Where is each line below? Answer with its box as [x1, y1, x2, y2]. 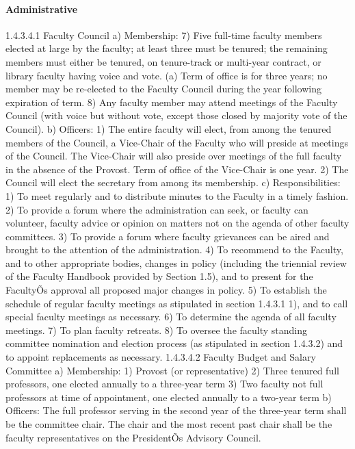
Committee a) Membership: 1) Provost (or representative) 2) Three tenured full [5, 363, 339, 377]
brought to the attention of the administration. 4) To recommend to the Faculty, [5, 242, 343, 257]
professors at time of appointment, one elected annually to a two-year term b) [5, 389, 332, 404]
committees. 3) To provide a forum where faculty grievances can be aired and [5, 229, 330, 243]
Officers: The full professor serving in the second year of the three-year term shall [5, 403, 347, 418]
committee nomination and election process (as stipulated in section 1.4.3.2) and [5, 336, 343, 350]
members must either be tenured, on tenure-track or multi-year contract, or [5, 54, 321, 68]
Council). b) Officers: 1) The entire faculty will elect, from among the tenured [5, 121, 332, 136]
